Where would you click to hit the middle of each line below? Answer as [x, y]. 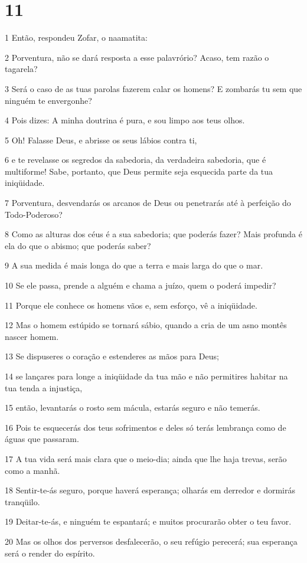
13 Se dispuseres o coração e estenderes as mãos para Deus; [112, 356]
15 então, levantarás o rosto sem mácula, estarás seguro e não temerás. [133, 407]
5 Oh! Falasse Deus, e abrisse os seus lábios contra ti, [101, 140]
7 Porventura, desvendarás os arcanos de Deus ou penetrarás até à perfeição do [148, 203]
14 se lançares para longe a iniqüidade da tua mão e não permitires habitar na [146, 376]
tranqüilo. [22, 501]
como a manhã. [32, 470]
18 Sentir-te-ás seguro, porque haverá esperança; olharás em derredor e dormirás [150, 490]
